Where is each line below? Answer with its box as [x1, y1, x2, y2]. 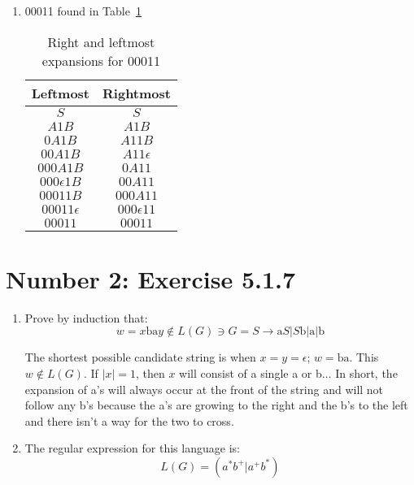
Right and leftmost [47, 32, 155, 51]
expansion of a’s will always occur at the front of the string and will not [24, 380, 384, 397]
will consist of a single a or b [179, 364, 322, 381]
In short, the [335, 364, 398, 381]
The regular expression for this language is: [24, 440, 240, 457]
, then [135, 364, 165, 381]
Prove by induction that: [24, 309, 148, 326]
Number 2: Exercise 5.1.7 [6, 262, 296, 295]
